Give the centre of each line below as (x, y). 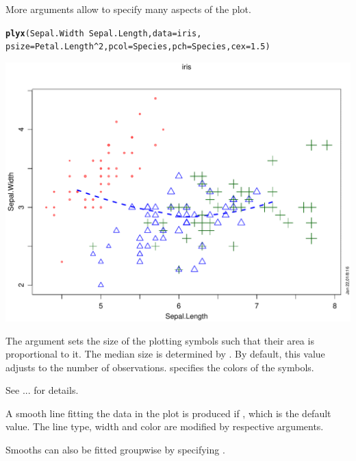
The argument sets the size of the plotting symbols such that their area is (160, 340)
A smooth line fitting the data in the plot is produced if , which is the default (168, 413)
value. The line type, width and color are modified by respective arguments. (165, 426)
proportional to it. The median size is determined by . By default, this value (165, 354)
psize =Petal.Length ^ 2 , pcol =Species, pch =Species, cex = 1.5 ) (138, 47)
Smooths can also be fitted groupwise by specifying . (115, 450)
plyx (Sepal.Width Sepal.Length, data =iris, (104, 33)
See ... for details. (42, 390)
